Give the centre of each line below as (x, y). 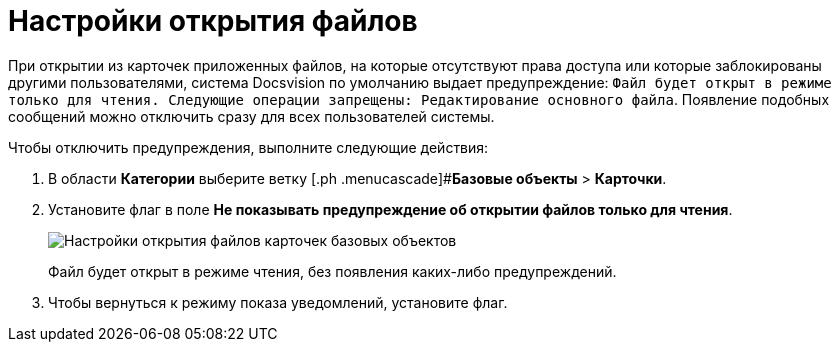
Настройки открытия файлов (213, 21)
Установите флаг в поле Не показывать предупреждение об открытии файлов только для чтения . (390, 209)
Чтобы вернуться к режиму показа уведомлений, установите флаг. (278, 302)
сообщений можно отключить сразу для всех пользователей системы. (251, 116)
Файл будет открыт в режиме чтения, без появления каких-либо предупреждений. (332, 271)
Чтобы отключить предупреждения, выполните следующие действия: (248, 147)
